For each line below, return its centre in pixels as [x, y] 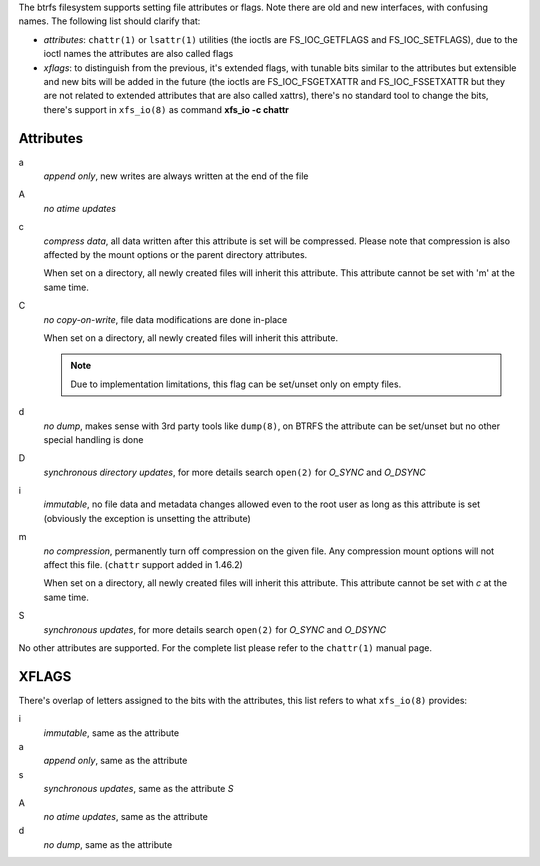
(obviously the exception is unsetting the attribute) [147, 518]
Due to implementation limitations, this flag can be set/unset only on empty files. [236, 384]
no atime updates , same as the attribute [126, 816]
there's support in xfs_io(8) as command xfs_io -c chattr [166, 109]
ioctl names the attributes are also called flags [138, 54]
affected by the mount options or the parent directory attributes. [175, 254]
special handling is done [93, 439]
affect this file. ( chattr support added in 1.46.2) [143, 565]
